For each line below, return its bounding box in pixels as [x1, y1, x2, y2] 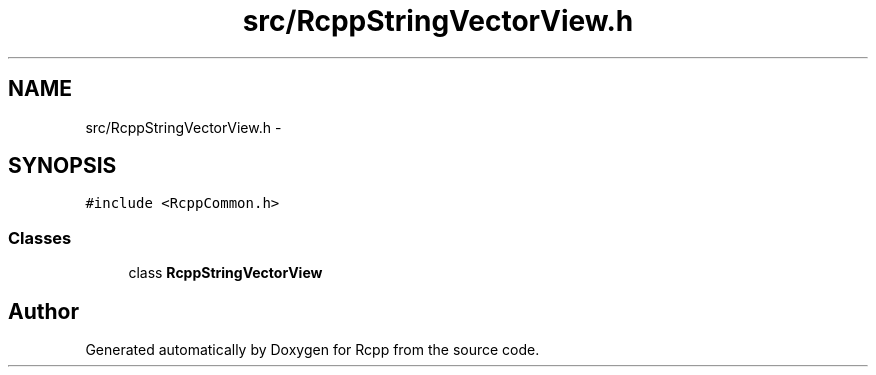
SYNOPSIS [8, 153, 117, 179]
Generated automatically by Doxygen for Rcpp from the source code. [85, 341, 540, 359]
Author [8, 298, 79, 324]
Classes [8, 227, 72, 248]
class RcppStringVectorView [128, 264, 323, 282]
